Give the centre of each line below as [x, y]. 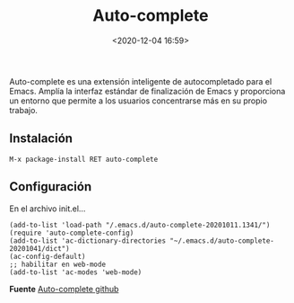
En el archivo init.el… [48, 209]
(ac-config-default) [48, 256]
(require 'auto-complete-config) [72, 233]
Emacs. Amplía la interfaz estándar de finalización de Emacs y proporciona [147, 91]
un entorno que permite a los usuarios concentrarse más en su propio [138, 101]
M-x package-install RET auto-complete [84, 159]
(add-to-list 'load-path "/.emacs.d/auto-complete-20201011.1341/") [140, 225]
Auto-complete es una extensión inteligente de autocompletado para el [141, 81]
